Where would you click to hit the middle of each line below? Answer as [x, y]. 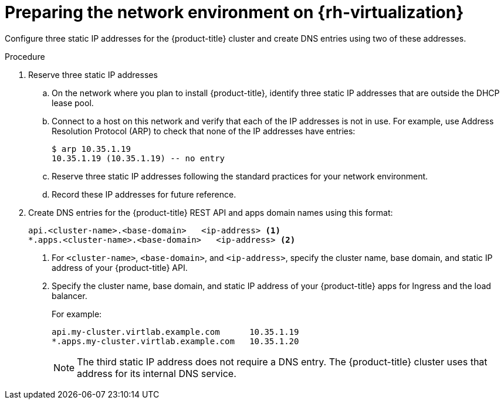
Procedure [25, 56]
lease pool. [73, 103]
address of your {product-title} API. [120, 267]
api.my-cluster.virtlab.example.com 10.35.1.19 [175, 332]
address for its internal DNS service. [157, 373]
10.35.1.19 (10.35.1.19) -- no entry [138, 158]
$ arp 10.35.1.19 [91, 149]
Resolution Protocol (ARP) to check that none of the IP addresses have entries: [204, 131]
